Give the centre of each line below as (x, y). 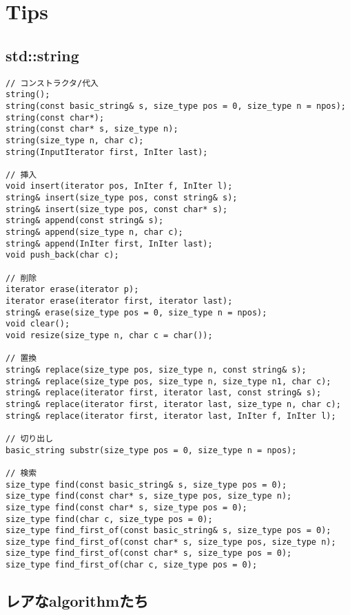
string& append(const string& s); (85, 221)
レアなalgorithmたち (77, 601)
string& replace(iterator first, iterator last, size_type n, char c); (173, 404)
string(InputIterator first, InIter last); (107, 152)
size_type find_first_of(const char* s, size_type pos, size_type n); (171, 542)
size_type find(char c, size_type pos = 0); (109, 519)
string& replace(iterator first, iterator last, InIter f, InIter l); (171, 416)
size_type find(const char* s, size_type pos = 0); (126, 507)
